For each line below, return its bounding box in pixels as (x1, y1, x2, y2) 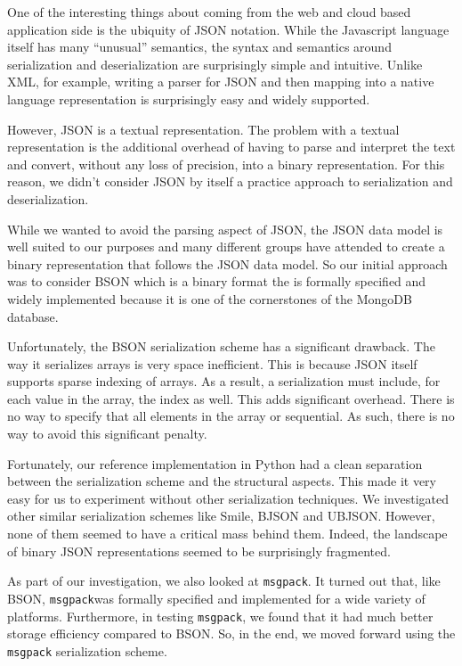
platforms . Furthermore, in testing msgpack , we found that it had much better (7, 606, 434, 625)
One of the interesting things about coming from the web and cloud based (7, 3, 411, 21)
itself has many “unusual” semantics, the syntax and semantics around (7, 37, 392, 56)
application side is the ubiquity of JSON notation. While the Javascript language (7, 20, 450, 38)
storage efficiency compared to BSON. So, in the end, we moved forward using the (7, 624, 456, 643)
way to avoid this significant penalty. (7, 424, 207, 443)
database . (7, 307, 59, 325)
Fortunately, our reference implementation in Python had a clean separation (7, 454, 423, 473)
